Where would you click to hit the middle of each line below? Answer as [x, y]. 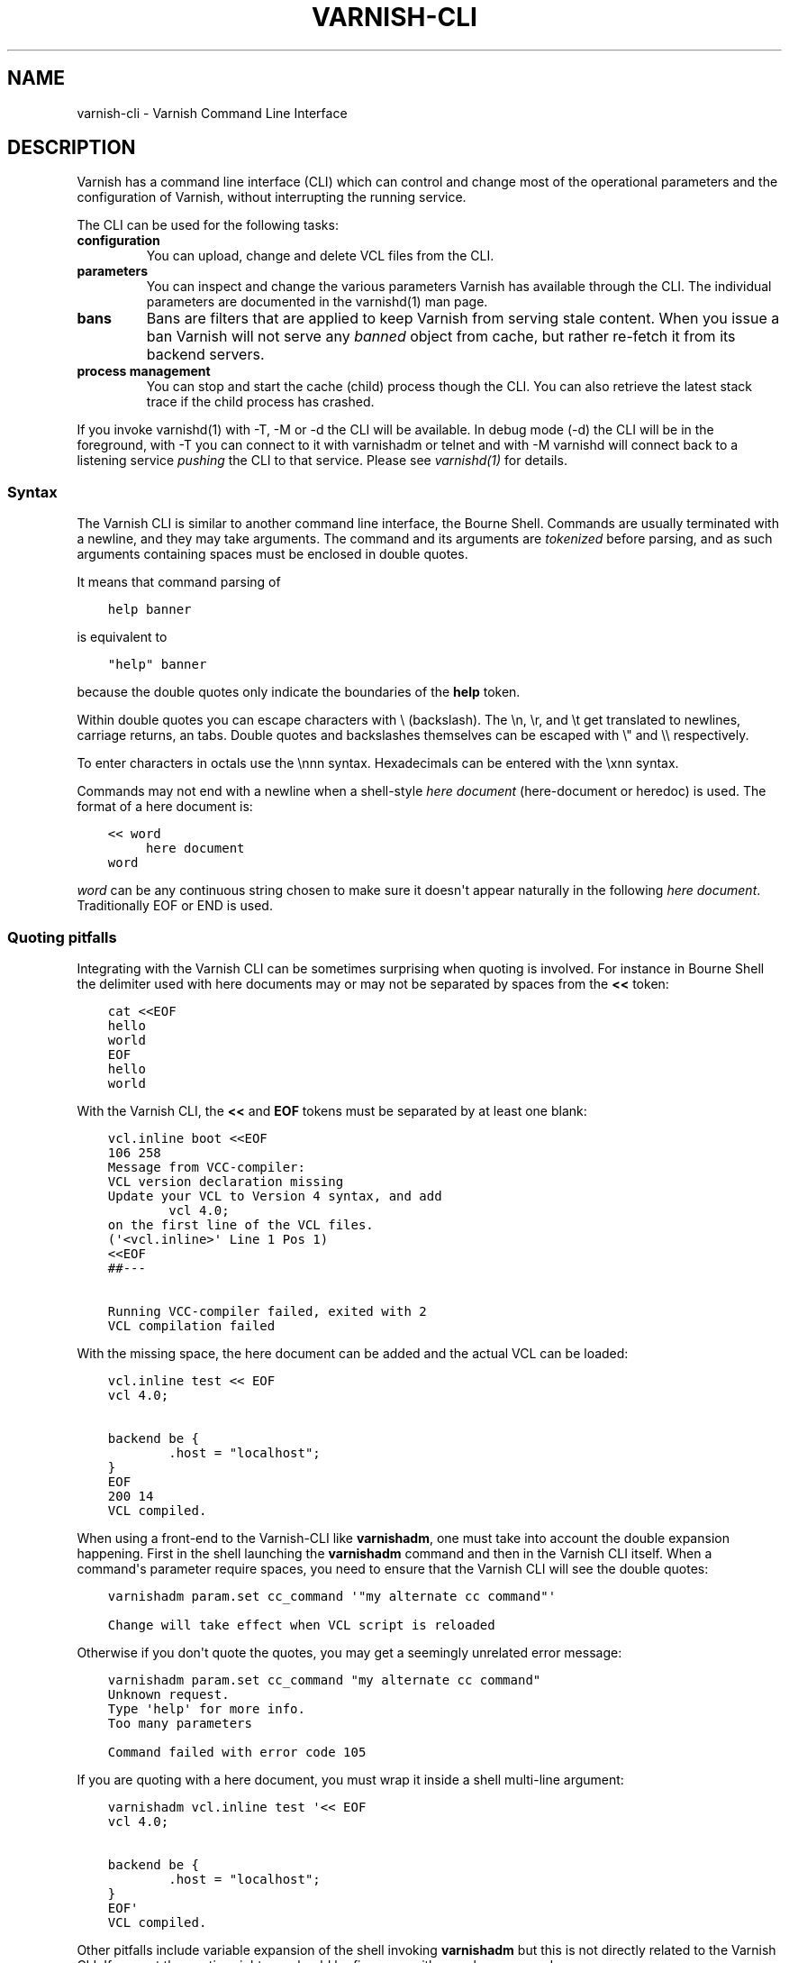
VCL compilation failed [191, 1325]
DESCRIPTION [72, 148]
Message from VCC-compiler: [206, 1167]
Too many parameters [180, 1723]
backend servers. [205, 355]
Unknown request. [168, 1694]
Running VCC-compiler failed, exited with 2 [267, 1311]
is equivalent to [122, 637]
